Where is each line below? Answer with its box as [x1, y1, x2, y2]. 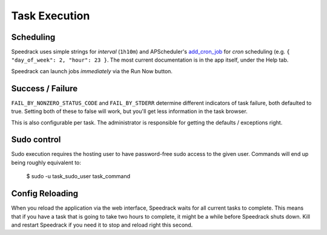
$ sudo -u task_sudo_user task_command [26, 173, 130, 180]
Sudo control [11, 135, 61, 145]
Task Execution [11, 9, 90, 22]
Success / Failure [11, 83, 78, 94]
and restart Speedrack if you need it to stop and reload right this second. [11, 221, 193, 228]
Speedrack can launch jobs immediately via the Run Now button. [11, 67, 173, 75]
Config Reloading [11, 188, 79, 199]
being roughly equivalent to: [11, 159, 82, 166]
